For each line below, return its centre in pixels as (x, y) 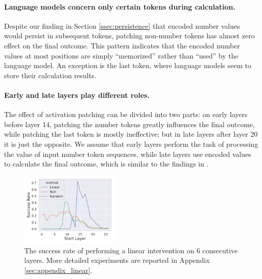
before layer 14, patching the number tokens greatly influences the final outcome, (129, 124)
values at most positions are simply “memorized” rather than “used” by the (121, 55)
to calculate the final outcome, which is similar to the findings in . (106, 164)
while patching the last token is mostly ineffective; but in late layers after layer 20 (131, 134)
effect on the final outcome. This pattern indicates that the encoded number (122, 45)
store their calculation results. (50, 75)
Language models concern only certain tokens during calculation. (120, 6)
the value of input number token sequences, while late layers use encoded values (128, 154)
